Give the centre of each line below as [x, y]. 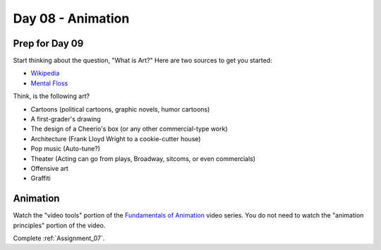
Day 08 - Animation [71, 18]
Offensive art [49, 168]
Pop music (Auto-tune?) [65, 149]
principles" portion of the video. [59, 225]
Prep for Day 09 [48, 43]
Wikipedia [45, 73]
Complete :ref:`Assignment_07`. [59, 238]
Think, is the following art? [52, 96]
